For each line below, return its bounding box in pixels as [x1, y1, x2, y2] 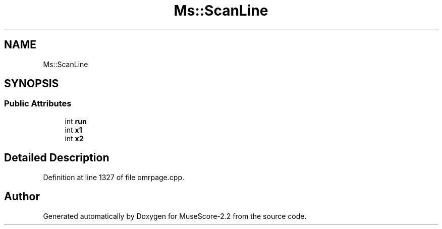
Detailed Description [4, 151, 109, 164]
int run [65, 117, 87, 126]
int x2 [65, 134, 84, 143]
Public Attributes [4, 98, 72, 109]
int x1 [65, 125, 82, 134]
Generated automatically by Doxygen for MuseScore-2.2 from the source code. [43, 211, 307, 220]
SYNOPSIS [4, 77, 59, 90]
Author [4, 190, 40, 203]
